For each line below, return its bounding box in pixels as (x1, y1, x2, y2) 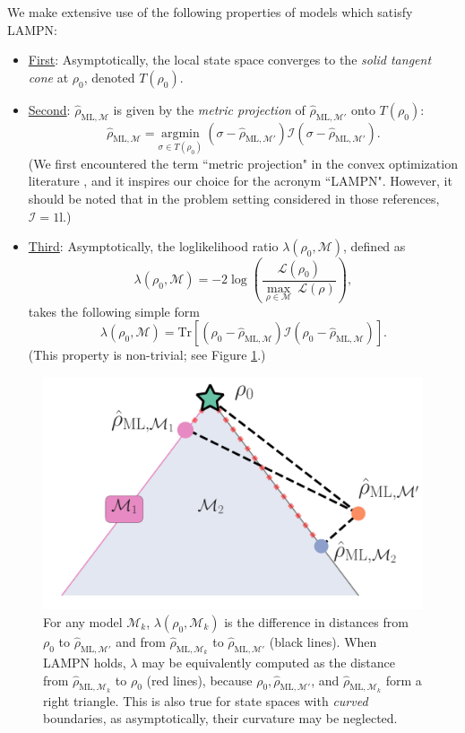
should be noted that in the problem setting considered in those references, (28, 188, 440, 207)
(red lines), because (146, 670, 253, 689)
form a (385, 670, 422, 689)
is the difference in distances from (224, 612, 409, 631)
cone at (28, 67, 69, 86)
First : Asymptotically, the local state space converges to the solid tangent (28, 50, 432, 69)
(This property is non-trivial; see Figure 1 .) (28, 345, 266, 364)
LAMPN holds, (43, 653, 126, 672)
